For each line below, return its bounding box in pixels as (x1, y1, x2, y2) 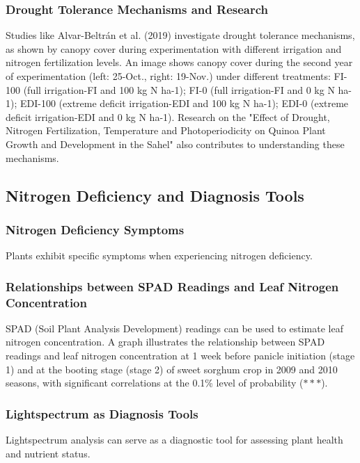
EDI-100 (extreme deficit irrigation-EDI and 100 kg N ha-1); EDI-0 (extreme (19, 96, 349, 111)
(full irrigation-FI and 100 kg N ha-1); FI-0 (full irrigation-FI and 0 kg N (23, 82, 335, 97)
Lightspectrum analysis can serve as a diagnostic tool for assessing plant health (6, 432, 343, 447)
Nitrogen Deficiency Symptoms (6, 220, 185, 238)
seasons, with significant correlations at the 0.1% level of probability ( (6, 375, 304, 390)
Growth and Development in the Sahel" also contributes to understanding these (6, 136, 345, 151)
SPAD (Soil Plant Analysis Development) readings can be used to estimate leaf (6, 320, 343, 335)
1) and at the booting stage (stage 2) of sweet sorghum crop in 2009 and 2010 (6, 362, 338, 376)
